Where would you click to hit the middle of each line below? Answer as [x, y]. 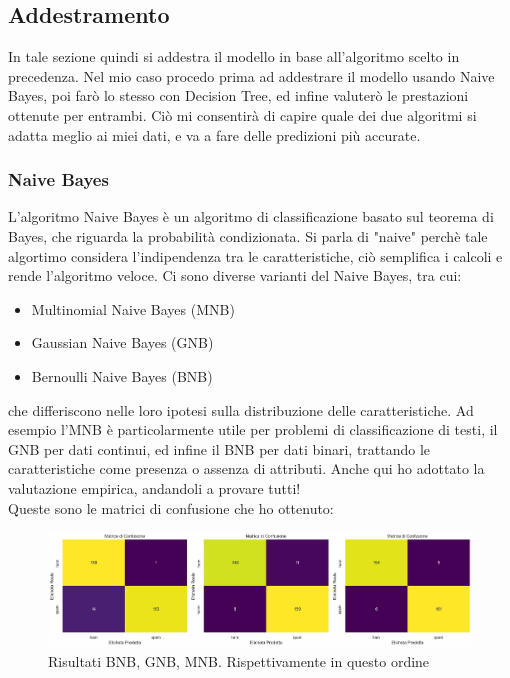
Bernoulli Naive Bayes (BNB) [122, 375]
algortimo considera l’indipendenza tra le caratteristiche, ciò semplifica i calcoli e [255, 255]
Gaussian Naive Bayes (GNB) [122, 342]
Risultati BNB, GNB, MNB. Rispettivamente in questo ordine [239, 660]
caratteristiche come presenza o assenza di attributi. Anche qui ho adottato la [246, 468]
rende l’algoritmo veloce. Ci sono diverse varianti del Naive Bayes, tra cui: [235, 275]
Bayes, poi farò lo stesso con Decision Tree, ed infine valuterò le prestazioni [238, 95]
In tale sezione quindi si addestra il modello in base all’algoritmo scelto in [234, 56]
